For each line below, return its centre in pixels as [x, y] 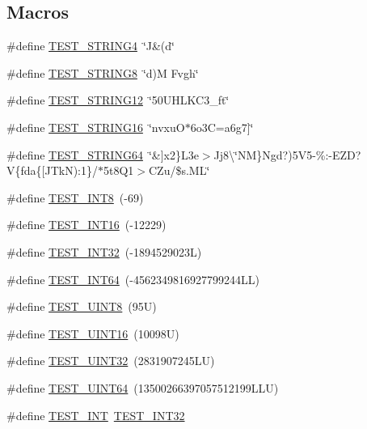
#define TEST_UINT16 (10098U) [93, 333]
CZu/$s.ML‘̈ [179, 170]
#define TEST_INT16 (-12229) [86, 225]
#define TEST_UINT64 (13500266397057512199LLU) [143, 387]
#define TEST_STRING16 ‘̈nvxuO [96, 127]
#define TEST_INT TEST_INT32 [96, 415]
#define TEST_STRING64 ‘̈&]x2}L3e [103, 154]
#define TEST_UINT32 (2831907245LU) [111, 361]
